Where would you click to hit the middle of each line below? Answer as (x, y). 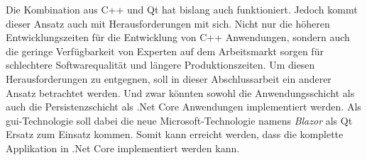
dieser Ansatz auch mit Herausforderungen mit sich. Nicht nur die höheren (168, 23)
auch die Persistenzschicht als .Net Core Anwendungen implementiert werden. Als (183, 107)
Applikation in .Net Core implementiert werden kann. (123, 148)
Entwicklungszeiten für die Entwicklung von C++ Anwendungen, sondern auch (178, 37)
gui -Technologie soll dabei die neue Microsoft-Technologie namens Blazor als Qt (179, 120)
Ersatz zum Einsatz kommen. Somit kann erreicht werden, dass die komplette (175, 134)
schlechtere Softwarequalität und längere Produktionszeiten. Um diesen (160, 65)
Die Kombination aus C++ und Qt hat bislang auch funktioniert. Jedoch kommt (182, 9)
